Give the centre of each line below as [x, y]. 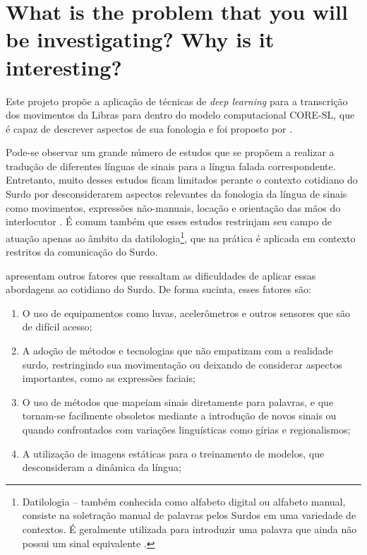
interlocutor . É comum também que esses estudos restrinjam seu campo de [169, 221]
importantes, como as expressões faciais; [109, 378]
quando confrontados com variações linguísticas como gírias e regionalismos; [186, 430]
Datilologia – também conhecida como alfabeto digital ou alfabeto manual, [184, 501]
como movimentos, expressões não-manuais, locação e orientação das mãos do [173, 207]
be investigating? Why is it [140, 39]
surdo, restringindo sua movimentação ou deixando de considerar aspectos [182, 364]
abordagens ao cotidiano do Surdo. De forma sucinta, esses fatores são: [158, 289]
